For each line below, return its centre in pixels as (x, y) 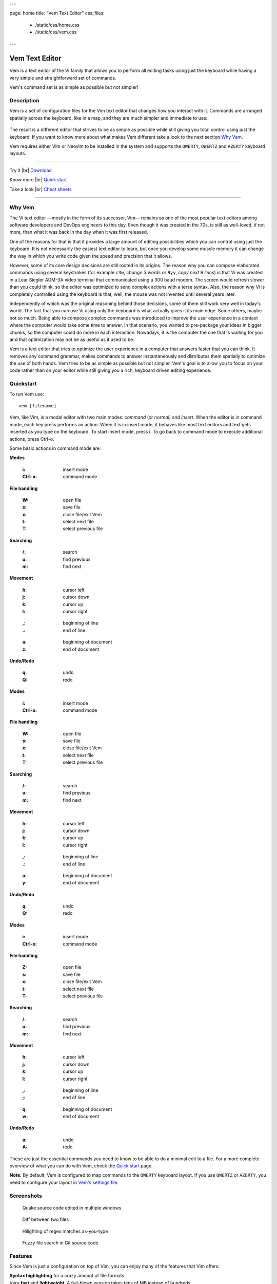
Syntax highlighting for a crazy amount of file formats (67, 1276)
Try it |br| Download (31, 170)
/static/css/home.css (57, 25)
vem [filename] (38, 406)
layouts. (18, 154)
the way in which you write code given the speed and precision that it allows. (91, 256)
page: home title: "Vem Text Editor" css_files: (57, 13)
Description (24, 101)
